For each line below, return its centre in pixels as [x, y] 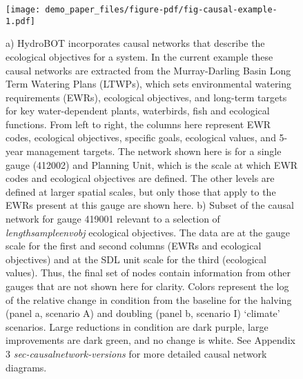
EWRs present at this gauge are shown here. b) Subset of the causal [150, 205]
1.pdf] [20, 21]
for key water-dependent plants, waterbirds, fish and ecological [138, 111]
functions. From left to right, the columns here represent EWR [138, 124]
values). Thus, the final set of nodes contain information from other [148, 273]
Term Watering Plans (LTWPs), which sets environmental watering [149, 84]
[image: [23, 10]
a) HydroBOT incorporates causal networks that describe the [135, 43]
